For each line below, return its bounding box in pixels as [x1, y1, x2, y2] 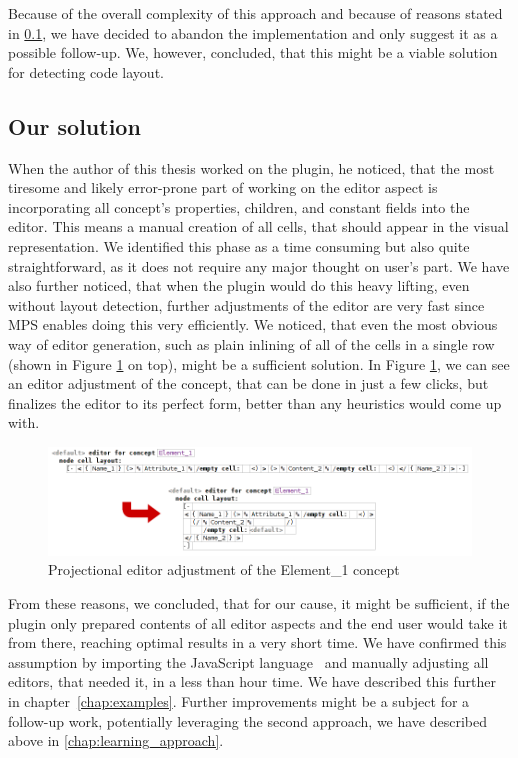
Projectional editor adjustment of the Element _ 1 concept [48, 559, 400, 580]
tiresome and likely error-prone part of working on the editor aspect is [8, 177, 438, 198]
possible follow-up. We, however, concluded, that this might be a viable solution [8, 42, 498, 63]
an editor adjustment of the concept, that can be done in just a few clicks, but [8, 373, 489, 394]
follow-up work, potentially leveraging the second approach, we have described [8, 710, 488, 731]
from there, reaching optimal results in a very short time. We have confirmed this [8, 632, 507, 653]
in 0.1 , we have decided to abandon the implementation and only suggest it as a [8, 22, 498, 43]
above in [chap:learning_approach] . [8, 730, 224, 751]
